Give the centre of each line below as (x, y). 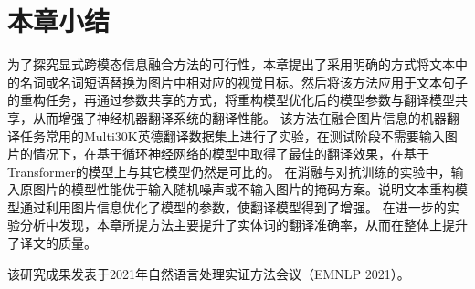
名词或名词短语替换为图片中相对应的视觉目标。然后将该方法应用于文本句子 (243, 82)
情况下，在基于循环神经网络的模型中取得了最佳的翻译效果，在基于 (231, 154)
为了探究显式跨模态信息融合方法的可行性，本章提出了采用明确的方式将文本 (231, 64)
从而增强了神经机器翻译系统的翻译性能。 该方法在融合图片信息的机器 (239, 117)
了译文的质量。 (52, 243)
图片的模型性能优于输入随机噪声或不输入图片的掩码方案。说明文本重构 (243, 189)
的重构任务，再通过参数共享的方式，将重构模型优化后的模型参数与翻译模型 (231, 100)
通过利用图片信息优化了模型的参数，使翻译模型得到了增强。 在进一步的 (233, 206)
